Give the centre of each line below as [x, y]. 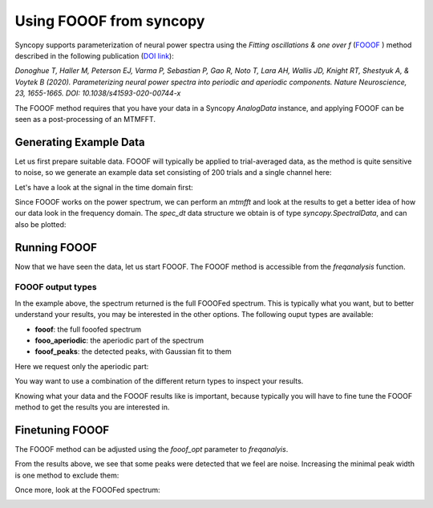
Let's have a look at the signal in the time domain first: [104, 187]
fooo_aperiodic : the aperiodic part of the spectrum [119, 340]
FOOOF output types [56, 287]
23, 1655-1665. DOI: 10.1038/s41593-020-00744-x [98, 93]
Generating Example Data [80, 142]
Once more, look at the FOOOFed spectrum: [87, 490]
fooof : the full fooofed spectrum [88, 329]
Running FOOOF [56, 248]
